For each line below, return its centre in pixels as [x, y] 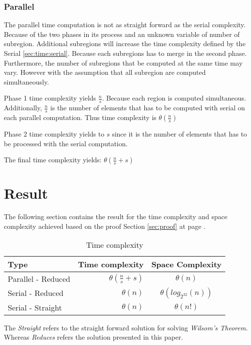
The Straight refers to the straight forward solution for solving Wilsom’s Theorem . [126, 327]
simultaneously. [27, 81]
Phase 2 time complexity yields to [54, 134]
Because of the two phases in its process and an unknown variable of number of [122, 34]
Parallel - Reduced [39, 278]
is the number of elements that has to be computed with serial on [148, 108]
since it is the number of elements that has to [180, 134]
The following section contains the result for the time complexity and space [116, 216]
